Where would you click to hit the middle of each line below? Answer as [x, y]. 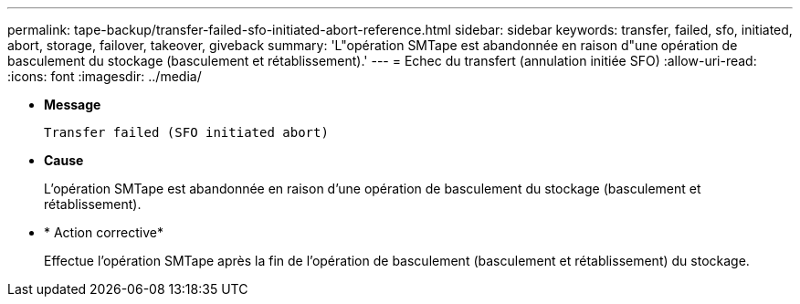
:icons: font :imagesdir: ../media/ [105, 76]
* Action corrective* [104, 232]
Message [73, 105]
